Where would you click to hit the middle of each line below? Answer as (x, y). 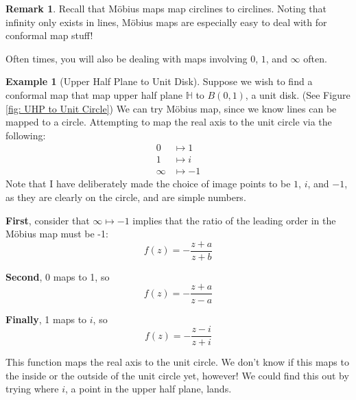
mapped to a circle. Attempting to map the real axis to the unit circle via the (169, 122)
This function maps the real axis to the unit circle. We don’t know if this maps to (177, 362)
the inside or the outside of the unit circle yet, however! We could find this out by (177, 375)
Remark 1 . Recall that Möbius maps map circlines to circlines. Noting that (166, 8)
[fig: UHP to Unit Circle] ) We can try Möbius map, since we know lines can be (171, 108)
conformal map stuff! (49, 35)
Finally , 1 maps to (46, 319)
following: (26, 135)
